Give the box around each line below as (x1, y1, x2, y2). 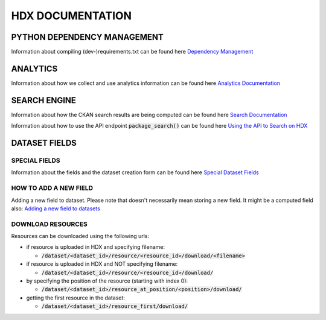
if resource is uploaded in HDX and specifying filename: (26, 243, 165, 251)
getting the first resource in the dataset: (26, 294, 125, 301)
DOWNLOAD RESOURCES (11, 220, 88, 228)
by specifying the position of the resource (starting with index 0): (26, 277, 188, 284)
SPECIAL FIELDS (11, 157, 60, 165)
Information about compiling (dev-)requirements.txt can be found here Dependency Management (11, 48, 254, 55)
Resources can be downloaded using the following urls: (11, 233, 150, 240)
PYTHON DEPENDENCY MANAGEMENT (11, 32, 164, 42)
